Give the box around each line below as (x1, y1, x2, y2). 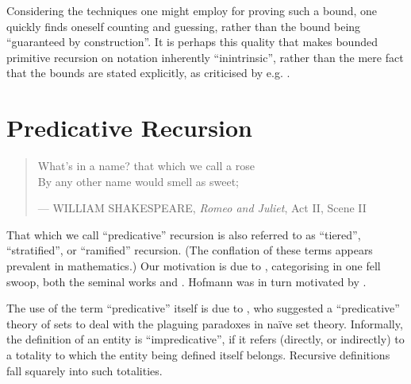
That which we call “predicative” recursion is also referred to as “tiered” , (6, 226, 361, 242)
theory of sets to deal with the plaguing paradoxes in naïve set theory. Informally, (6, 315, 403, 332)
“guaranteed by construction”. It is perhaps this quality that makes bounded (6, 33, 378, 50)
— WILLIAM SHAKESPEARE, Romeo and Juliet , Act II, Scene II (37, 200, 367, 216)
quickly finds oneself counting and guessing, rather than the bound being (6, 17, 361, 34)
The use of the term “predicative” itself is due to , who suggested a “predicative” (6, 300, 400, 316)
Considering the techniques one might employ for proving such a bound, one (6, 2, 378, 18)
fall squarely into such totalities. (6, 362, 163, 378)
